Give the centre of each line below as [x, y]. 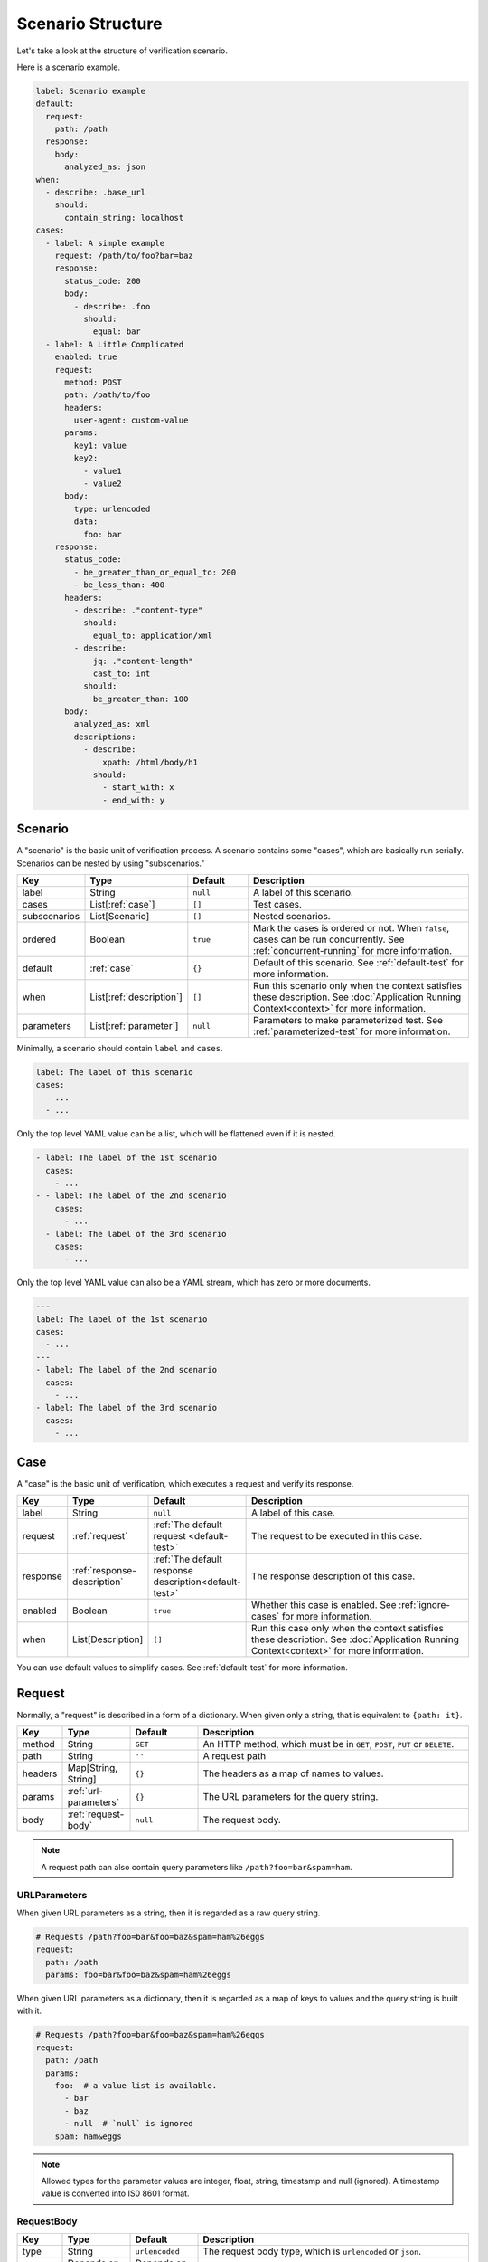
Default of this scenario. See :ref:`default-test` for [359, 963]
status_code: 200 [103, 281]
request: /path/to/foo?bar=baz [124, 256]
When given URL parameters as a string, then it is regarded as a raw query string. [169, 1913]
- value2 [102, 484]
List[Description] [108, 1639]
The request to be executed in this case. [337, 1536]
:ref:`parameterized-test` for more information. [352, 1031]
